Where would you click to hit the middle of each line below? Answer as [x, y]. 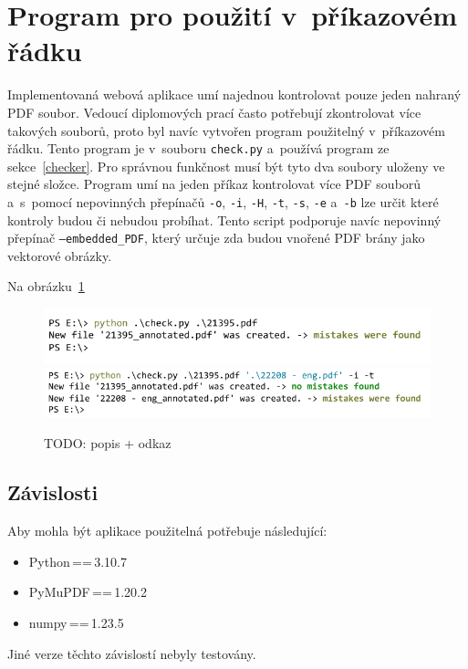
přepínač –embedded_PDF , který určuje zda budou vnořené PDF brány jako [216, 238]
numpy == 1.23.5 [76, 623]
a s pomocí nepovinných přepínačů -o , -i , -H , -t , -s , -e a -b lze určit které [223, 201]
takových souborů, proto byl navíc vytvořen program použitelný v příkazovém [226, 130]
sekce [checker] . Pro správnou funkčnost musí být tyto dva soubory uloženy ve [226, 166]
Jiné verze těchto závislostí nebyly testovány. [132, 653]
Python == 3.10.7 [78, 561]
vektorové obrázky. [60, 255]
